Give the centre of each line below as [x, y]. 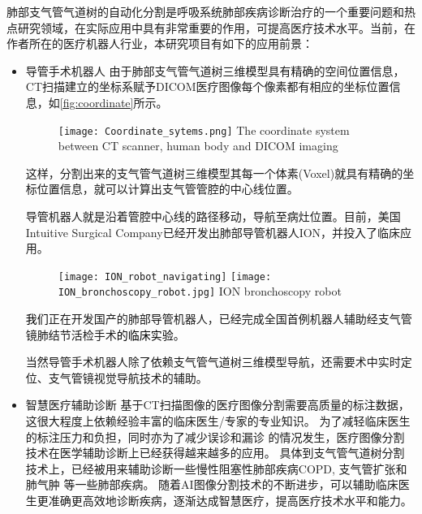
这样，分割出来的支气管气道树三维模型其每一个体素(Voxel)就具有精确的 [214, 173]
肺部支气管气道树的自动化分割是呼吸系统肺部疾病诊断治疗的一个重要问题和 [205, 11]
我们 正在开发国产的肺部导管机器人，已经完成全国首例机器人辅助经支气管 [219, 319]
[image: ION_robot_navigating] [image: [165, 276]
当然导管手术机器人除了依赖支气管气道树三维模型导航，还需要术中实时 [213, 362]
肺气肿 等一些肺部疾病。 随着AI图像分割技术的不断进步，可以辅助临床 [212, 484]
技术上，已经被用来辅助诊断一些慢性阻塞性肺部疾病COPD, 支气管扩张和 [216, 468]
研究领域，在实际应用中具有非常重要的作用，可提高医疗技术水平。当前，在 [216, 27]
